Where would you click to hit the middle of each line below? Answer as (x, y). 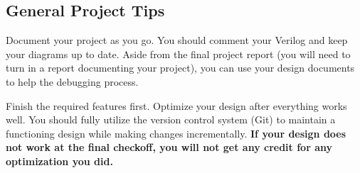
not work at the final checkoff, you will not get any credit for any (169, 147)
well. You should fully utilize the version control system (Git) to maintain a (171, 119)
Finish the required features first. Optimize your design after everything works (176, 105)
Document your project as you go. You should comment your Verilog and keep (177, 40)
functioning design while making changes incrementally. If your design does (176, 133)
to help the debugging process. (72, 81)
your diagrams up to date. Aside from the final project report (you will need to (178, 54)
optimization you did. (59, 161)
